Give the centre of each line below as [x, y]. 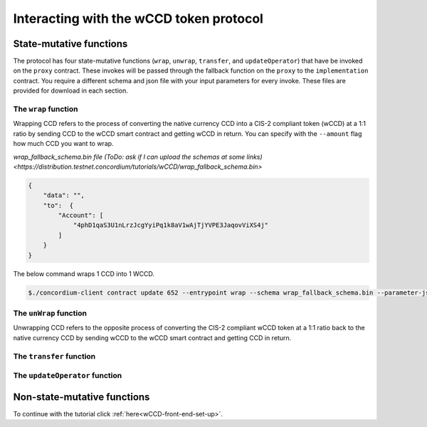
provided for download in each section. [70, 91]
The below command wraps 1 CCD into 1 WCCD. [84, 273]
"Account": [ [81, 216]
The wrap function [46, 109]
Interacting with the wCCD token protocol [138, 19]
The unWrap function [50, 313]
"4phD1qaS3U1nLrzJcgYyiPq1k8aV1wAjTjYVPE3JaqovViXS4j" [171, 225]
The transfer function [54, 356]
